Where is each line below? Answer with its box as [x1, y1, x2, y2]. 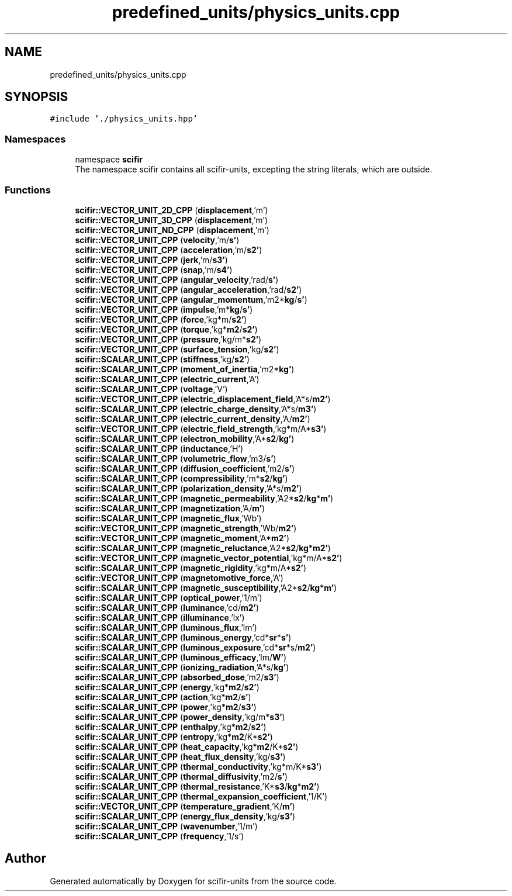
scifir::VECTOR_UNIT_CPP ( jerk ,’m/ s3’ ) [75, 254, 228, 265]
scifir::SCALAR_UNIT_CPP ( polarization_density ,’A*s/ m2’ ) [75, 483, 302, 493]
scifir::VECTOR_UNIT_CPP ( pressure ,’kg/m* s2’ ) [75, 334, 262, 344]
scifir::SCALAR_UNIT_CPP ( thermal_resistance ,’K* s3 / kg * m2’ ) [75, 781, 320, 791]
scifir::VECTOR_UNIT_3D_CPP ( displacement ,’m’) [75, 215, 268, 225]
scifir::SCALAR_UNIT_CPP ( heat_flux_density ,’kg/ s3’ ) [75, 751, 286, 762]
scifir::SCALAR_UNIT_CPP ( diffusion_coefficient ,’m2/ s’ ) [75, 463, 295, 473]
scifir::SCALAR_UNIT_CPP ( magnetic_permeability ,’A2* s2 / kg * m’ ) [75, 493, 334, 503]
